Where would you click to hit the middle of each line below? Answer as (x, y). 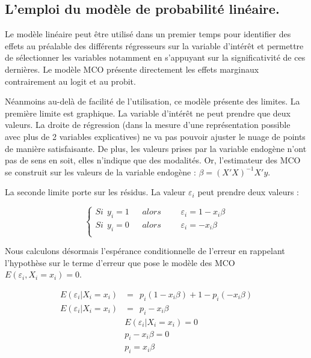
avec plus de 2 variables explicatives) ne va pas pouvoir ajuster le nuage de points (155, 136)
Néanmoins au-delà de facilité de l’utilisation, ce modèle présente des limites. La (152, 101)
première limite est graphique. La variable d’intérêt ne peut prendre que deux (148, 113)
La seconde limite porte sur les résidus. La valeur (95, 192)
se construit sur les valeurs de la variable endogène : (100, 171)
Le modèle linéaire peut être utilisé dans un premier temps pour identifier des (148, 34)
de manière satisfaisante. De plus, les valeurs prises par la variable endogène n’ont (156, 148)
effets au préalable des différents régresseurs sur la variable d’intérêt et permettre (154, 45)
